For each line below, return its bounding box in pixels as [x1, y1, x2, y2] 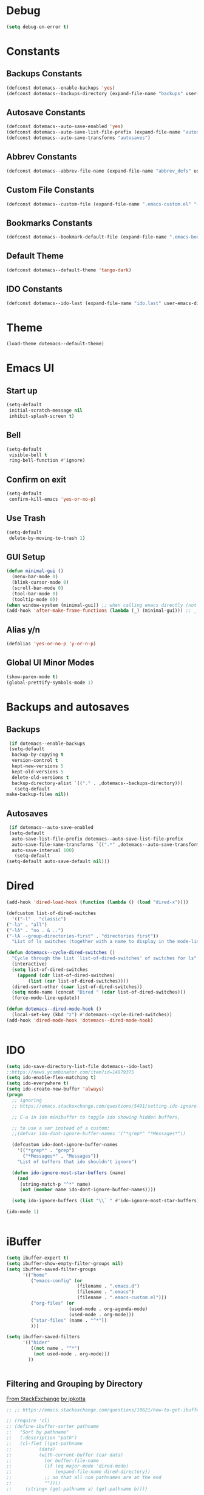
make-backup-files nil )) [6, 791, 69, 798]
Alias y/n [6, 625, 41, 635]
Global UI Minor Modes [6, 658, 95, 668]
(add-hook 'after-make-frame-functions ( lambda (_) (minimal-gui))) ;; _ [6, 608, 197, 614]
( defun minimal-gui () [6, 568, 64, 574]
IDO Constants [6, 284, 63, 295]
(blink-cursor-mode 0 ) [12, 579, 69, 586]
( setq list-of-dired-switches [12, 966, 88, 973]
